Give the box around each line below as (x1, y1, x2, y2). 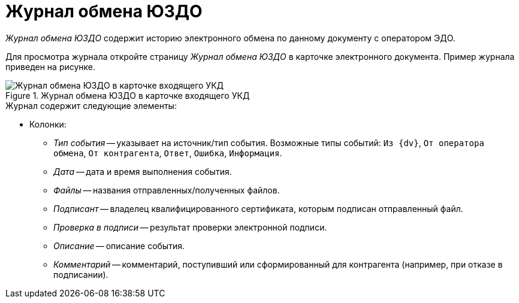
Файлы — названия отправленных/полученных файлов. (53, 184, 280, 195)
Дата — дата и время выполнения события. (53, 166, 232, 177)
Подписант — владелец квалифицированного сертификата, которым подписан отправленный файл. (53, 203, 463, 214)
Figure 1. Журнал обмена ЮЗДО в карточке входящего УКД (5, 90, 250, 101)
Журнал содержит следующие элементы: (5, 100, 177, 111)
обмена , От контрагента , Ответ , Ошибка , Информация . (53, 147, 282, 158)
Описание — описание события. (53, 240, 185, 251)
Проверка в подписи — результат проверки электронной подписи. (53, 222, 327, 232)
